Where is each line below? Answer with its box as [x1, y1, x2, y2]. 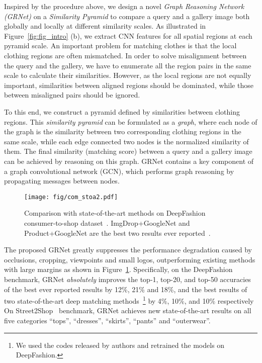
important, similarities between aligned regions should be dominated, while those [4, 79, 253, 90]
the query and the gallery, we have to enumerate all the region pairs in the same [4, 60, 251, 70]
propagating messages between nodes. [4, 175, 120, 186]
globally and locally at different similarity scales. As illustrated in [4, 21, 206, 31]
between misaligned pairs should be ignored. [4, 89, 140, 100]
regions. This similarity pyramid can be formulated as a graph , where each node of [4, 116, 257, 127]
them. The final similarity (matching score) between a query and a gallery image [4, 146, 252, 156]
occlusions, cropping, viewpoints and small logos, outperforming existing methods [4, 254, 255, 264]
